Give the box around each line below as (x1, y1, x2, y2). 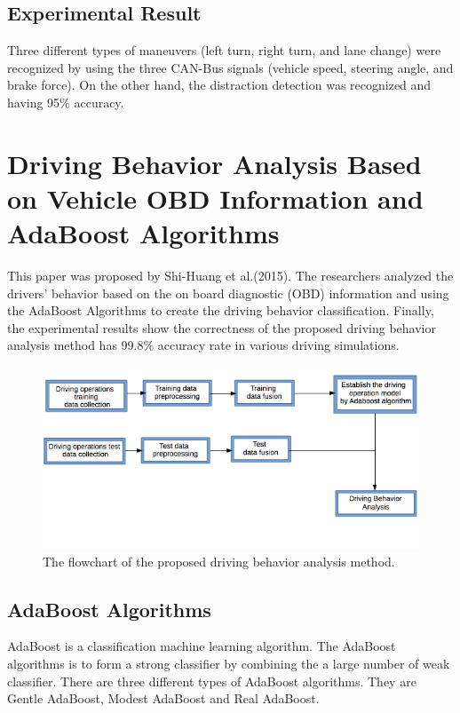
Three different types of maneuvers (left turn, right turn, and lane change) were (7, 41, 441, 59)
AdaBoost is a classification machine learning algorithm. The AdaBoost (7, 637, 396, 655)
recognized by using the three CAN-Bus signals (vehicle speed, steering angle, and (7, 58, 454, 76)
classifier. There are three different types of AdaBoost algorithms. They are (7, 671, 416, 690)
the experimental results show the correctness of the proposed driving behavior (7, 318, 436, 337)
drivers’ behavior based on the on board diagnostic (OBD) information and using (7, 283, 449, 302)
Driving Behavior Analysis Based (7, 145, 422, 181)
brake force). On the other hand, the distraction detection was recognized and (7, 75, 432, 94)
